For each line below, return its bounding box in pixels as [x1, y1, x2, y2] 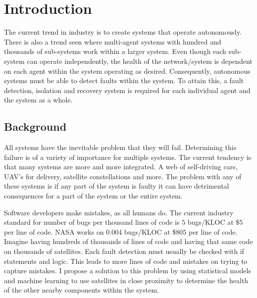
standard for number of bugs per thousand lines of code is [4, 217, 180, 227]
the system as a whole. [4, 95, 73, 105]
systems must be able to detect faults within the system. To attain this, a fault [4, 75, 244, 86]
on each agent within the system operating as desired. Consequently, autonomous [4, 65, 251, 76]
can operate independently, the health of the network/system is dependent [27, 55, 253, 66]
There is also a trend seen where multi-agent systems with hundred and [4, 36, 221, 47]
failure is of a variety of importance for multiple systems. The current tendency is [4, 151, 252, 162]
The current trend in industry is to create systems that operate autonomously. [4, 27, 242, 37]
